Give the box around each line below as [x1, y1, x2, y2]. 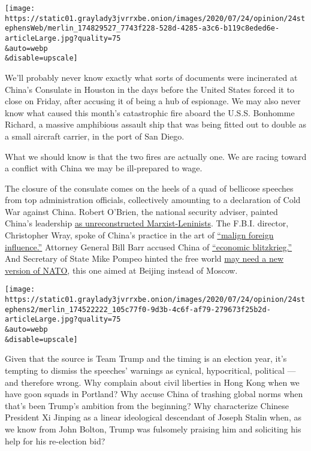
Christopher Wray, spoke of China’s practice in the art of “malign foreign [5, 229, 274, 241]
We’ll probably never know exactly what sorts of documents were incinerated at [5, 71, 298, 83]
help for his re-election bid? [5, 434, 105, 447]
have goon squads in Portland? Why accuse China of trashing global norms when [5, 388, 303, 400]
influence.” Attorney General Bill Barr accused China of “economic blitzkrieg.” [5, 240, 292, 253]
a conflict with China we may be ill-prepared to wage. [5, 162, 203, 174]
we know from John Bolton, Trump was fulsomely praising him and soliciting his [5, 422, 301, 435]
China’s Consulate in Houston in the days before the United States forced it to [5, 83, 295, 95]
